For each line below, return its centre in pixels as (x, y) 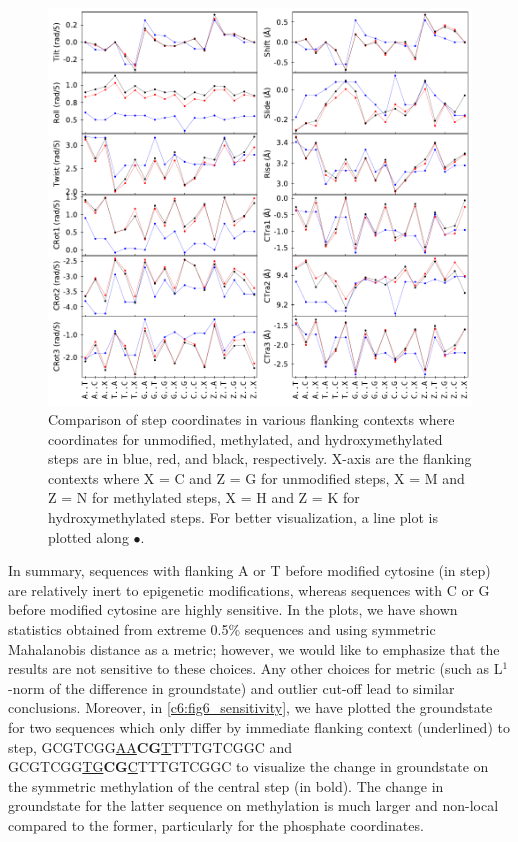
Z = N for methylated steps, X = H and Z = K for (204, 497)
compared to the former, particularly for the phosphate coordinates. (216, 824)
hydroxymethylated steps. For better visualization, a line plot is (243, 517)
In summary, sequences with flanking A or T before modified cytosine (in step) (249, 570)
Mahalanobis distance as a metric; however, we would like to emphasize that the (254, 648)
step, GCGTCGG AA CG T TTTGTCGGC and (150, 746)
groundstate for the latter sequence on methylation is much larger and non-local (253, 805)
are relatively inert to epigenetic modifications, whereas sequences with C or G (249, 589)
